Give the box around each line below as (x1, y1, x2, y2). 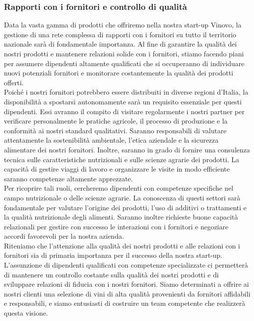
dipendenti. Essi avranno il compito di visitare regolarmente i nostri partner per (4, 106, 245, 116)
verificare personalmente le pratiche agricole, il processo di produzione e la (4, 116, 228, 126)
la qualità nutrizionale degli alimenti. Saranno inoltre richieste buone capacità (4, 212, 238, 222)
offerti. (4, 77, 24, 87)
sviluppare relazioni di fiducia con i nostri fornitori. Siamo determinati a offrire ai (4, 279, 249, 289)
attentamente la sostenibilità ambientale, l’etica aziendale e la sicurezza (4, 135, 219, 145)
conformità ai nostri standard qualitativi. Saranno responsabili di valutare (4, 125, 226, 135)
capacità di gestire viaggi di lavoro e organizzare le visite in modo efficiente (4, 164, 230, 174)
